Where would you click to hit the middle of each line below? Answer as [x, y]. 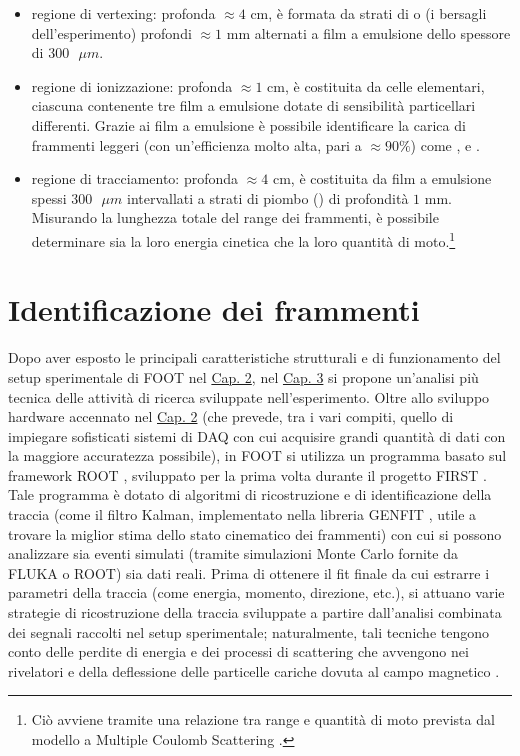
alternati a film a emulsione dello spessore [382, 32]
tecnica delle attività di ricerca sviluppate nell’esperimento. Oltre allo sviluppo [249, 396]
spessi [49, 197]
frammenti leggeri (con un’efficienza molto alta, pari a [196, 144]
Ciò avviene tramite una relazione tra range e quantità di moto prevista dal [263, 719]
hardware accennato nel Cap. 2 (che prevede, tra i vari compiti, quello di [231, 416]
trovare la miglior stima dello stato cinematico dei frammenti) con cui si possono [255, 533]
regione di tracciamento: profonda [135, 178]
